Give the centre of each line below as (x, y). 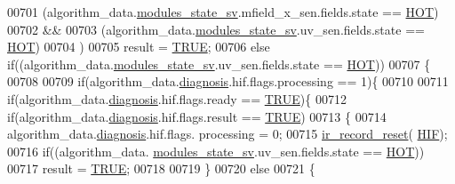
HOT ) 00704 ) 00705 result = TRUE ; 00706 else (139, 47)
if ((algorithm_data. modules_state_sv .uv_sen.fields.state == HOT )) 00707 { (219, 64)
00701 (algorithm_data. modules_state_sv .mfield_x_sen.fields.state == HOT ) (223, 12)
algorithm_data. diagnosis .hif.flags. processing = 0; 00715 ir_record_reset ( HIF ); (227, 134)
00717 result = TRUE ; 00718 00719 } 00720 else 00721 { (161, 168)
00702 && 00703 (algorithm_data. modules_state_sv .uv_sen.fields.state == (216, 29)
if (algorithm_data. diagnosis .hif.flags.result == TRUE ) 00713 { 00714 (197, 116)
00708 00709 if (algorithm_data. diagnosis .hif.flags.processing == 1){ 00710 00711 (228, 81)
